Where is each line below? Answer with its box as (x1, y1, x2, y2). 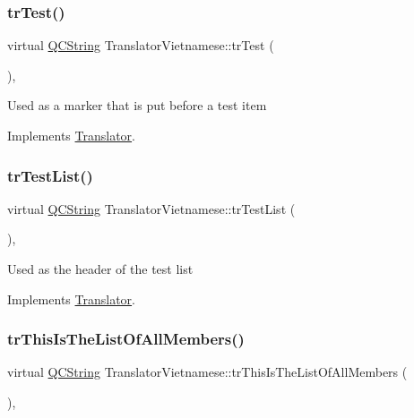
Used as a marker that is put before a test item (7, 96, 267, 115)
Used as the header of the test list (7, 260, 194, 277)
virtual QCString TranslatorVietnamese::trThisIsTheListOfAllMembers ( (7, 363, 408, 381)
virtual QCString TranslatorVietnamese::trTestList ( (7, 199, 296, 218)
